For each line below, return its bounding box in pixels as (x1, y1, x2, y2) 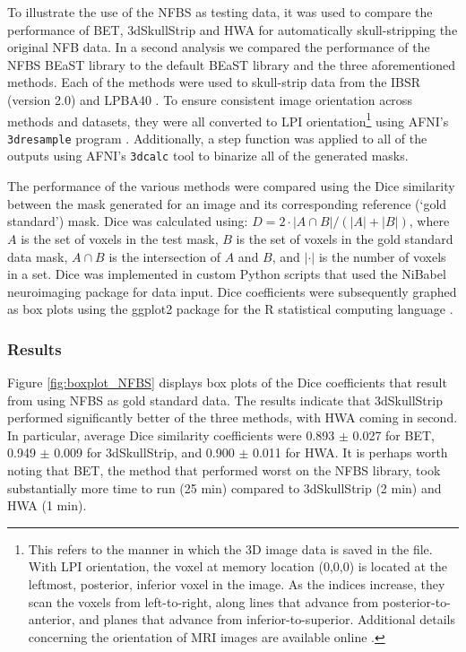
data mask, (7, 247, 68, 265)
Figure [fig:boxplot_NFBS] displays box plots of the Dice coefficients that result (7, 373, 447, 392)
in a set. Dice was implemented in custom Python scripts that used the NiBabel (7, 265, 446, 283)
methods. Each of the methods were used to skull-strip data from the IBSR (7, 73, 421, 91)
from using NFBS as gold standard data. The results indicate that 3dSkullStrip (7, 390, 443, 409)
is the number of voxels (318, 247, 446, 265)
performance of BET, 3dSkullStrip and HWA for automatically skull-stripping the (7, 20, 458, 39)
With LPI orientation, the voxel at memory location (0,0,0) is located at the (28, 557, 448, 576)
